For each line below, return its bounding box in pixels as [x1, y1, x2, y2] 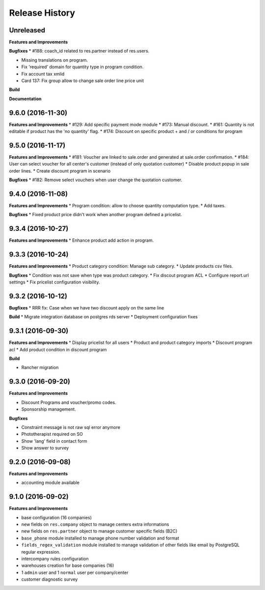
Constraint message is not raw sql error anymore [21, 424, 120, 430]
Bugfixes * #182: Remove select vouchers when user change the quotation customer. [9, 177, 183, 183]
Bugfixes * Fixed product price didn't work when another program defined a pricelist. [9, 212, 183, 218]
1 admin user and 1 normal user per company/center [21, 569, 129, 575]
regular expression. [21, 549, 61, 555]
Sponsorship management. [21, 406, 76, 412]
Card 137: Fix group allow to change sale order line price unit [21, 78, 144, 84]
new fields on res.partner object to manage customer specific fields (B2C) [21, 528, 178, 534]
